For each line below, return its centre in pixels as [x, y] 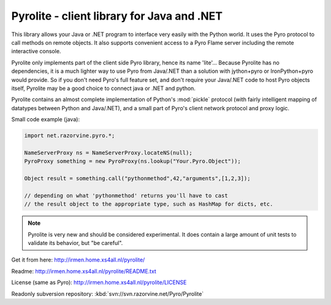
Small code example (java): [45, 119]
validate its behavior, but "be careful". [75, 243]
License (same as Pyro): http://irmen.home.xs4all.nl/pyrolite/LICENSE [99, 282]
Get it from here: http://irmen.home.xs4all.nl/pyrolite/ [78, 260]
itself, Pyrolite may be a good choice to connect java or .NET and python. [104, 88]
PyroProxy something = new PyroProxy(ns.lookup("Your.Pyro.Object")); [133, 161]
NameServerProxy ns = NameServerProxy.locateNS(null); [108, 152]
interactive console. [36, 51]
